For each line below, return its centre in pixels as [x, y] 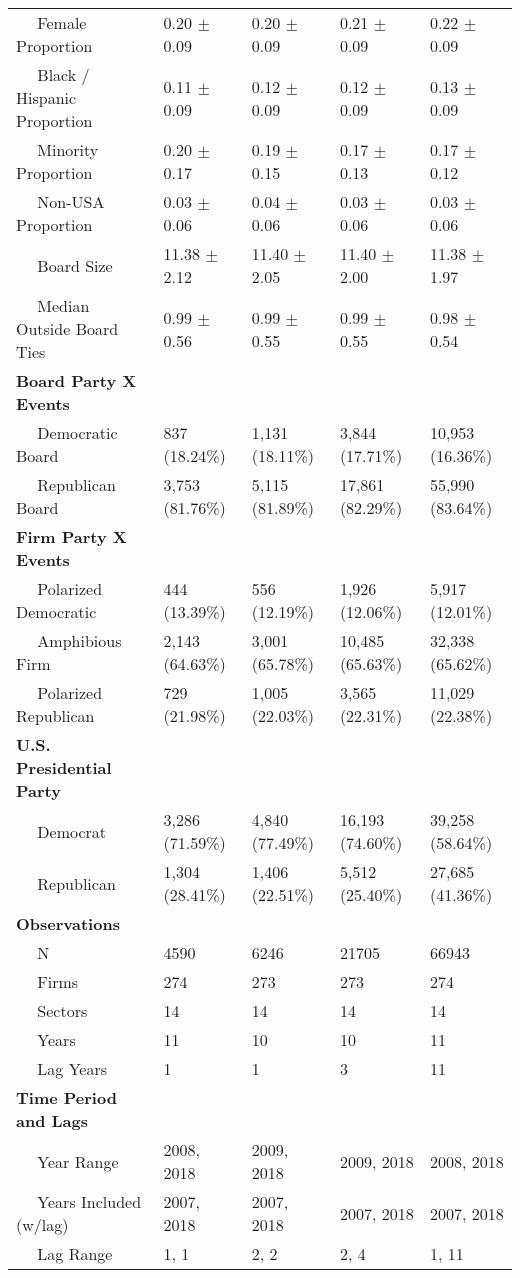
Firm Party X [71, 536]
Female [62, 22]
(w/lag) [42, 1224]
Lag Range [75, 1253]
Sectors [62, 1010]
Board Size [75, 265]
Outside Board [67, 328]
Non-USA [71, 201]
